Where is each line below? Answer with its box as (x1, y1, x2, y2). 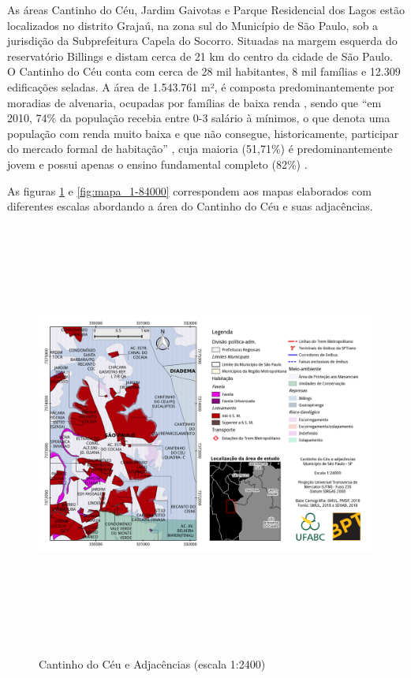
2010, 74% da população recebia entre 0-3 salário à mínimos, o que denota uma (7, 110, 390, 126)
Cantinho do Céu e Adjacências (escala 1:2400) (39, 656, 266, 672)
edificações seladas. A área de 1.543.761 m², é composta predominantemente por (7, 78, 394, 95)
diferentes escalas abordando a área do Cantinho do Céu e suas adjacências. (7, 198, 373, 214)
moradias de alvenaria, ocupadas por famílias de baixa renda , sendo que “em (7, 94, 382, 110)
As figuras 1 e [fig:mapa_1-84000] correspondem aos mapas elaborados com (7, 182, 372, 199)
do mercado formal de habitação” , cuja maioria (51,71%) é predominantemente (7, 140, 393, 157)
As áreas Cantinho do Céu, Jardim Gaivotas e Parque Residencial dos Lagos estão (7, 2, 405, 17)
